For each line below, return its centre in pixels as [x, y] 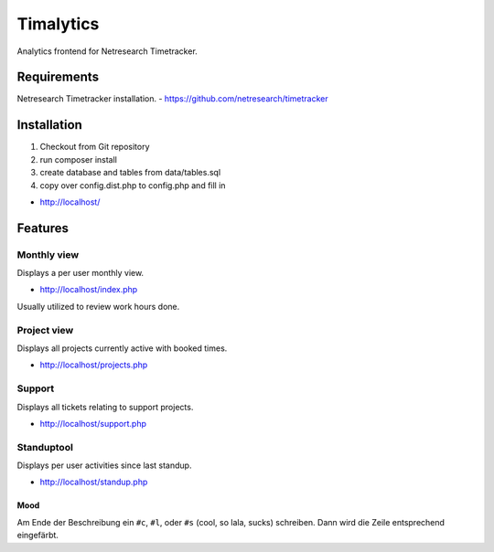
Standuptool [45, 447]
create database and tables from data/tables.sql [130, 173]
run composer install [79, 159]
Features [43, 228]
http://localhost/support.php [93, 423]
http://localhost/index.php [89, 290]
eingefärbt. [38, 536]
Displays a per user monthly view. [81, 273]
